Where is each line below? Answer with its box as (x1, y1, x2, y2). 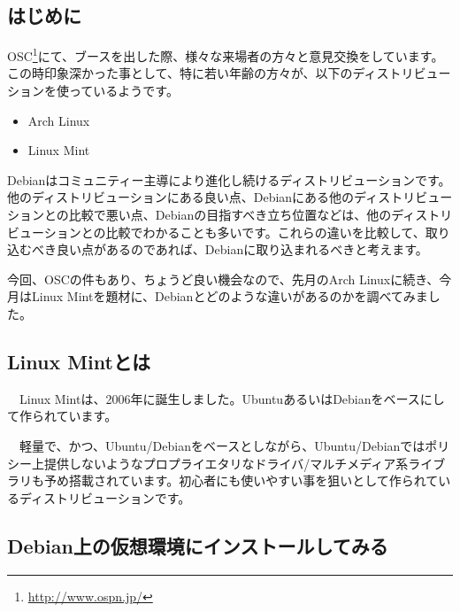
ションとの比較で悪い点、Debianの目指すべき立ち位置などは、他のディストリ (7, 205, 453, 224)
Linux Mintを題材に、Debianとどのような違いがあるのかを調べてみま (31, 287, 428, 306)
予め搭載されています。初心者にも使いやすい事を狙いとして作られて (43, 471, 439, 490)
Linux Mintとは (7, 347, 150, 375)
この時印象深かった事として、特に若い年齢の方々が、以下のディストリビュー (7, 64, 451, 82)
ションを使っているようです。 (7, 81, 179, 100)
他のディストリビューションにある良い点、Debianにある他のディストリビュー (7, 188, 453, 206)
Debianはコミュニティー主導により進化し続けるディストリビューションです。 (7, 170, 451, 189)
